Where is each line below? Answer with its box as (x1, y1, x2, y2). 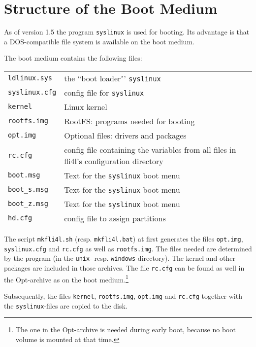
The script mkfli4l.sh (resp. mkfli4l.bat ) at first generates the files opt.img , (4, 233, 243, 243)
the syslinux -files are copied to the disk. (4, 300, 128, 311)
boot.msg (8, 171, 40, 179)
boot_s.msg (8, 185, 48, 194)
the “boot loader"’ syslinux (64, 72, 161, 84)
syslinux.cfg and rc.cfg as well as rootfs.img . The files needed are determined (4, 243, 252, 253)
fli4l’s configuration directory (64, 155, 163, 167)
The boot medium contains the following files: (4, 53, 142, 63)
